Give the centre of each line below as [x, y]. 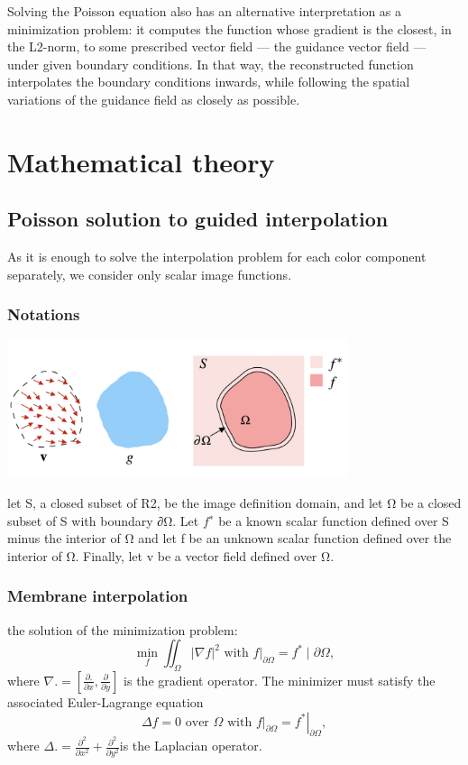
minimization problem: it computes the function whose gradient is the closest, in [229, 28]
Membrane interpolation [98, 596]
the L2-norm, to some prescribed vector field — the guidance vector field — [217, 46]
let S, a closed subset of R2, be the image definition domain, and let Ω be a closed [234, 502]
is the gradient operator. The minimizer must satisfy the [280, 680]
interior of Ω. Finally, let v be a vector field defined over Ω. [171, 555]
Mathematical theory [141, 161]
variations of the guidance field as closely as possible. [154, 99]
